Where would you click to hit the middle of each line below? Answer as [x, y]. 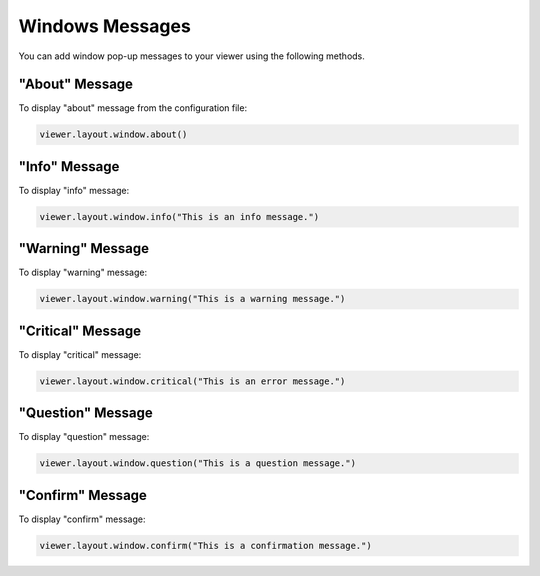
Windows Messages [105, 26]
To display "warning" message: [83, 272]
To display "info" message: [74, 190]
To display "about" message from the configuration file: [133, 108]
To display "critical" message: [80, 354]
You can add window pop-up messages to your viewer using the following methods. [191, 56]
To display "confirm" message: [82, 519]
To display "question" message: [84, 437]
